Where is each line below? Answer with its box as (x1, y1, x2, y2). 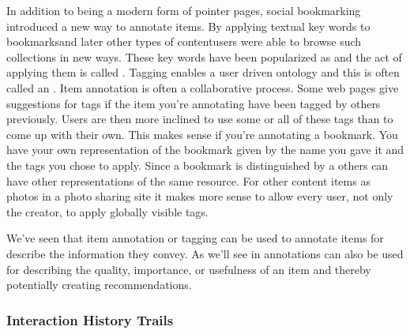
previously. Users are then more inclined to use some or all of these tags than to (6, 111, 393, 127)
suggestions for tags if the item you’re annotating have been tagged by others (6, 95, 381, 111)
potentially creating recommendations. (6, 276, 192, 293)
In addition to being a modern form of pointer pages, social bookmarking (6, 2, 361, 18)
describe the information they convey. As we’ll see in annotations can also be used (6, 245, 404, 261)
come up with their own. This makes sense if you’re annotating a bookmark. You (6, 126, 398, 142)
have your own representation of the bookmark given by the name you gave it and (6, 141, 404, 158)
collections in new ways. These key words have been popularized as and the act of (6, 48, 402, 65)
